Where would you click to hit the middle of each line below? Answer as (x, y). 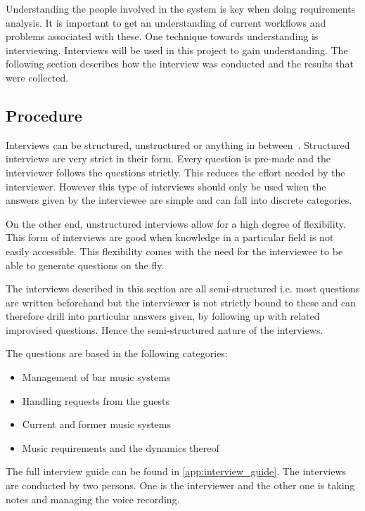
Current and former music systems (97, 424)
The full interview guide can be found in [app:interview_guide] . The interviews (176, 471)
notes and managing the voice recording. (93, 499)
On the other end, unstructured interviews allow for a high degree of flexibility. (176, 223)
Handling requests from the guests (96, 400)
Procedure (44, 115)
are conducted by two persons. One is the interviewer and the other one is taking (180, 485)
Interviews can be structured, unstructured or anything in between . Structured (178, 144)
